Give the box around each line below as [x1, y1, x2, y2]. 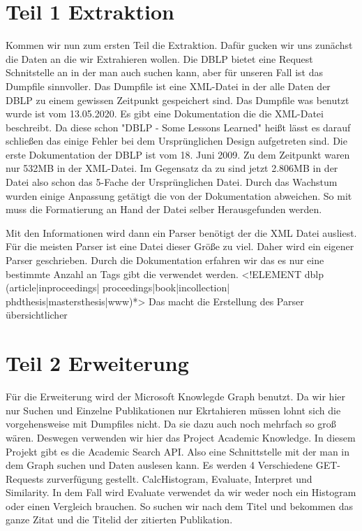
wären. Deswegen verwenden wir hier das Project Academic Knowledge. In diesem [6, 430, 356, 444]
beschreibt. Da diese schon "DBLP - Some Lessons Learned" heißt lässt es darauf [6, 119, 351, 134]
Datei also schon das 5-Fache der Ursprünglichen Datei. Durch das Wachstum [6, 175, 338, 189]
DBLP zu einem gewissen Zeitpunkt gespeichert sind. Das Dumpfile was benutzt [6, 92, 349, 107]
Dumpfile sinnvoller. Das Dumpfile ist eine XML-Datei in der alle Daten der [6, 78, 331, 93]
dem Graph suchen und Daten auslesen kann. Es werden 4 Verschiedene [6, 458, 313, 472]
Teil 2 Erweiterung [6, 349, 189, 377]
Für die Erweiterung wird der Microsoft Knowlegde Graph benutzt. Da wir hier [6, 389, 345, 404]
